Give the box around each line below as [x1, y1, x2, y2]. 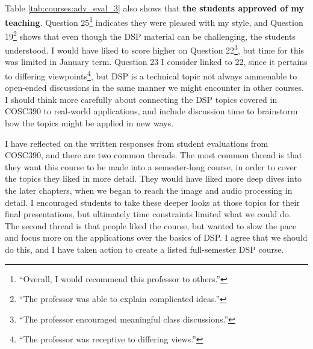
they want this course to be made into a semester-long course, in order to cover [5, 160, 297, 173]
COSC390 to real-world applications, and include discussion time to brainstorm [5, 105, 298, 117]
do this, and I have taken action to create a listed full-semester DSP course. [5, 242, 284, 255]
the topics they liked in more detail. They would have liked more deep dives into [5, 172, 302, 185]
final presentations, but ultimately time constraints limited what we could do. [5, 208, 291, 220]
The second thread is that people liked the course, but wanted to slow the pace [5, 219, 297, 232]
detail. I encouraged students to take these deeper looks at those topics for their [5, 196, 300, 208]
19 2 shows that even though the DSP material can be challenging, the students [5, 28, 296, 42]
